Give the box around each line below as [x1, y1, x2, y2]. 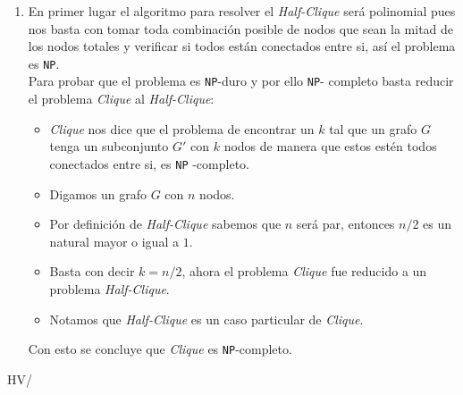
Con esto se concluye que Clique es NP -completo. [28, 340, 292, 358]
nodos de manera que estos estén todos [223, 137, 437, 155]
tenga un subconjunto [49, 137, 169, 155]
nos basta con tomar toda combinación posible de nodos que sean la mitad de [28, 19, 454, 38]
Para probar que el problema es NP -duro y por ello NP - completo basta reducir [28, 71, 454, 90]
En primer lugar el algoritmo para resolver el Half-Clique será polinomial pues [28, 2, 456, 20]
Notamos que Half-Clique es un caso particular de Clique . [49, 309, 364, 328]
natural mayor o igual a [49, 231, 179, 250]
